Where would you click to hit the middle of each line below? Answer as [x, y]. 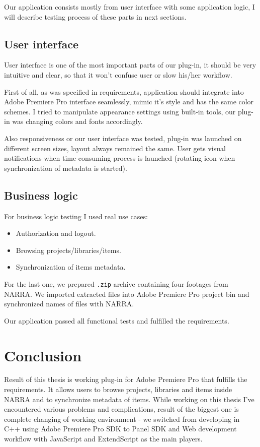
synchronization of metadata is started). [66, 168]
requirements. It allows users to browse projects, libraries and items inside [118, 389]
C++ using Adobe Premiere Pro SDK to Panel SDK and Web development [120, 429]
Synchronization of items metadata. [71, 267]
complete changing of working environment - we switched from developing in [122, 419]
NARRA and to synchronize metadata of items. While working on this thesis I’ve [129, 399]
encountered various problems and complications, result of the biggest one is [121, 409]
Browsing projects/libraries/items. [68, 250]
